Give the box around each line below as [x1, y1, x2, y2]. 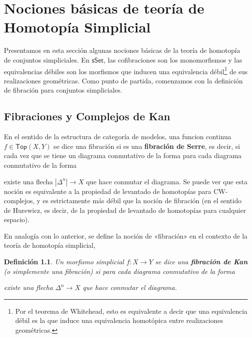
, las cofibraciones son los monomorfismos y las [104, 54, 242, 64]
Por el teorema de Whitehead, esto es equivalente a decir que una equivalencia [15, 306, 248, 316]
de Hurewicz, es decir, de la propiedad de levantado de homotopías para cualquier [4, 205, 246, 215]
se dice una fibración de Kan [155, 257, 248, 267]
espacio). [4, 214, 30, 225]
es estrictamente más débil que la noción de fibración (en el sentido [43, 195, 242, 206]
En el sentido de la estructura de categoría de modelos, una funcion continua [4, 131, 231, 142]
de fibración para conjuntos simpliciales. [4, 85, 122, 95]
